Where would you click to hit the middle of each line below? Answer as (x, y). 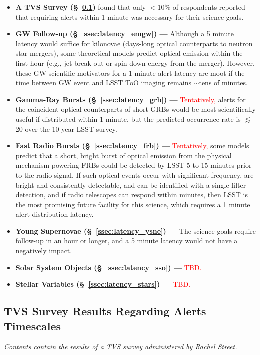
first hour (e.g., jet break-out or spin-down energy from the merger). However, (135, 62)
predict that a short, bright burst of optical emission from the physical (124, 155)
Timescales (32, 326)
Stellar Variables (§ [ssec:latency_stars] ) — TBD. (103, 284)
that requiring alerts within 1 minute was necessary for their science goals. (130, 16)
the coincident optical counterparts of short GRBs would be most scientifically (136, 109)
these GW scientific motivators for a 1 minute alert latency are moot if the (130, 72)
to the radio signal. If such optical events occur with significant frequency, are (135, 174)
